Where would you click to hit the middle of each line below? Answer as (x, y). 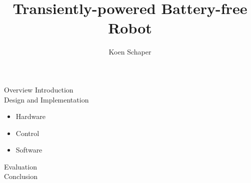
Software (29, 150)
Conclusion (21, 176)
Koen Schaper (130, 52)
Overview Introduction (39, 89)
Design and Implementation (46, 99)
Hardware (30, 116)
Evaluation (20, 166)
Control (27, 133)
